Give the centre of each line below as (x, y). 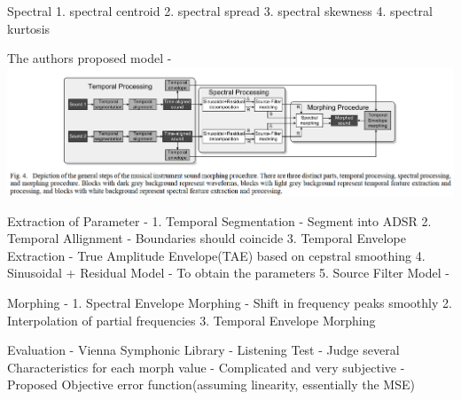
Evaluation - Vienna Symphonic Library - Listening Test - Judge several (203, 350)
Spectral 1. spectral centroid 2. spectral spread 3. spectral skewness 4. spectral (220, 11)
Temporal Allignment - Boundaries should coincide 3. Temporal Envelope (207, 238)
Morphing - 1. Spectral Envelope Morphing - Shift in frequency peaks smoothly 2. (230, 303)
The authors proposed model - (90, 58)
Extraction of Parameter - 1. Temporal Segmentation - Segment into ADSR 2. (219, 220)
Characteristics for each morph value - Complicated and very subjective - (206, 367)
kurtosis (29, 28)
